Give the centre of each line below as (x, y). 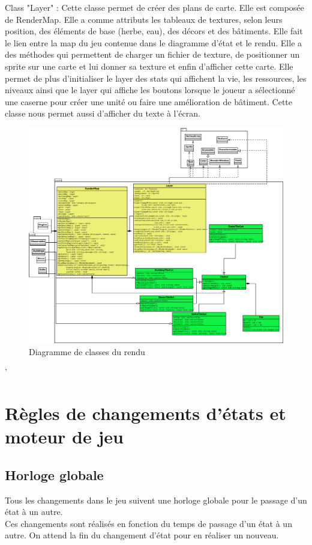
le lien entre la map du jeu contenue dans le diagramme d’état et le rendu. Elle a (154, 42)
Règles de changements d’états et (145, 413)
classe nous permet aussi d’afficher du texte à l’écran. (103, 113)
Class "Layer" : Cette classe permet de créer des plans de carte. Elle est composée (154, 7)
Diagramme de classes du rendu (87, 351)
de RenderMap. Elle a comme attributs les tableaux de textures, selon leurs (144, 19)
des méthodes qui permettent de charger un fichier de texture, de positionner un (152, 54)
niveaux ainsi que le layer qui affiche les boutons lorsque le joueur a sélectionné (150, 90)
